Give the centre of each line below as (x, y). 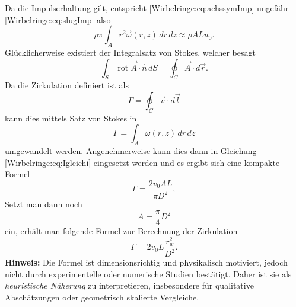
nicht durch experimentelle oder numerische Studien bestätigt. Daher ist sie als (148, 274)
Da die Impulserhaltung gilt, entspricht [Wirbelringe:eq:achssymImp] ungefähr (147, 8)
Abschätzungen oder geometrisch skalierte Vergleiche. (102, 297)
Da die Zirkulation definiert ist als (67, 85)
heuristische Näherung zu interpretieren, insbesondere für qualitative (129, 285)
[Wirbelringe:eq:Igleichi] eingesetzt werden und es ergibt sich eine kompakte (142, 162)
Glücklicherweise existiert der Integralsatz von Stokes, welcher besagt (130, 52)
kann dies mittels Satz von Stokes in (71, 118)
